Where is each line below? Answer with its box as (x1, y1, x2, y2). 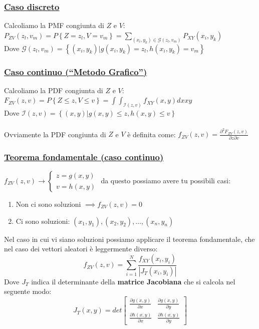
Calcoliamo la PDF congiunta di (4, 85, 103, 95)
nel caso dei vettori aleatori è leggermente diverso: (4, 243, 158, 254)
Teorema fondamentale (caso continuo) (4, 150, 164, 163)
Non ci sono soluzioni (16, 199, 81, 209)
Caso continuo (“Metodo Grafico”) (4, 65, 147, 78)
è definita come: (127, 129, 176, 139)
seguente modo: (4, 286, 52, 296)
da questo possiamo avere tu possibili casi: (101, 175, 231, 185)
